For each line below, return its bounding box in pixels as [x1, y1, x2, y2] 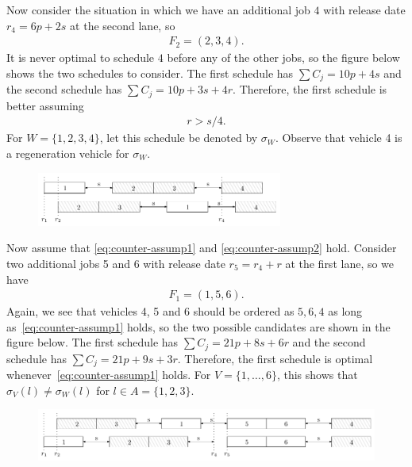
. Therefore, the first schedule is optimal [177, 350, 373, 366]
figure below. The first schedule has [6, 334, 179, 350]
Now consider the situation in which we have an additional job [6, 2, 310, 17]
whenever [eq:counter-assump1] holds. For [6, 366, 211, 383]
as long [328, 303, 363, 320]
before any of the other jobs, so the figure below [167, 49, 400, 66]
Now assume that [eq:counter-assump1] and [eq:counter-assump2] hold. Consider [6, 239, 397, 256]
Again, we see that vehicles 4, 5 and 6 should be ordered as [6, 303, 295, 320]
